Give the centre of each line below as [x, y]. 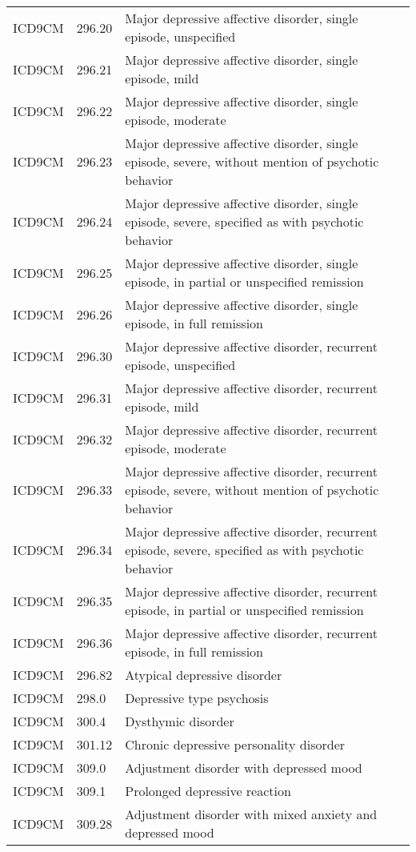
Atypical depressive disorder [204, 675]
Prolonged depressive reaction [208, 791]
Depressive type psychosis [197, 698]
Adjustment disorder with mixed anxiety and [251, 814]
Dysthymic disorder [180, 721]
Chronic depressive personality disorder [235, 744]
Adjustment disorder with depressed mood [244, 768]
